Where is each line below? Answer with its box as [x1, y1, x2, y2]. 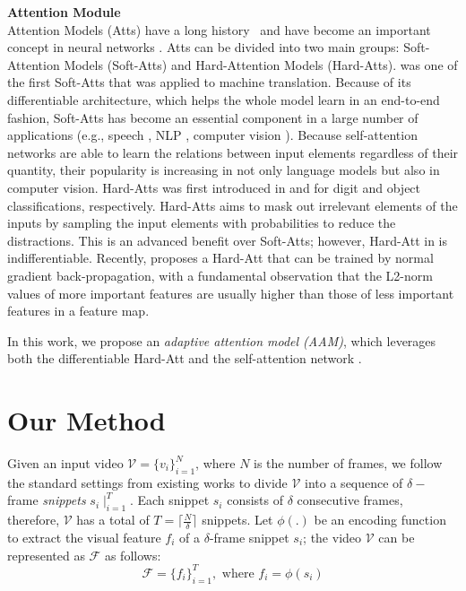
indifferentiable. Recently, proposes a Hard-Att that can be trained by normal [7, 248, 434, 267]
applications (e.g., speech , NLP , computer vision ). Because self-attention [7, 126, 418, 144]
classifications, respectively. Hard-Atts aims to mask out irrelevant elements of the [7, 196, 458, 214]
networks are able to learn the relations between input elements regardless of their [7, 143, 459, 161]
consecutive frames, [297, 491, 403, 509]
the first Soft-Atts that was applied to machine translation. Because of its [7, 73, 411, 91]
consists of [227, 491, 284, 509]
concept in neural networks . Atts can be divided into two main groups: [7, 38, 400, 56]
